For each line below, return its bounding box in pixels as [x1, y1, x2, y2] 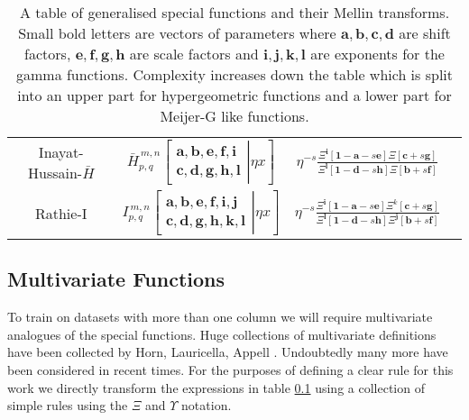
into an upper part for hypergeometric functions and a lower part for [17, 85, 452, 105]
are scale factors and [129, 43, 259, 64]
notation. [181, 396, 232, 415]
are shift [399, 23, 451, 43]
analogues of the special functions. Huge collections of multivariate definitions [7, 324, 437, 343]
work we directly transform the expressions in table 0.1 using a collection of [7, 378, 425, 397]
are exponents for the [310, 43, 445, 64]
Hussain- [28, 162, 83, 183]
